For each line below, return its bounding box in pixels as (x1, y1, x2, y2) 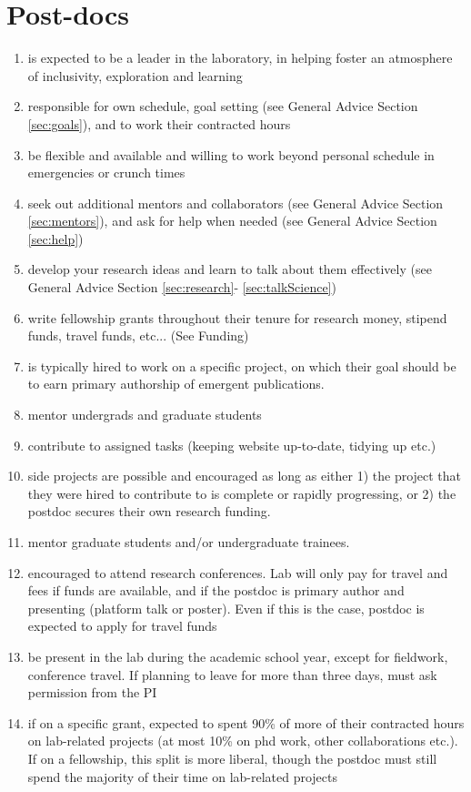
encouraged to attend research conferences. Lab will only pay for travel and (27, 563, 448, 582)
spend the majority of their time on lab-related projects (27, 767, 338, 786)
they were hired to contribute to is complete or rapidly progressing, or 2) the (27, 483, 456, 503)
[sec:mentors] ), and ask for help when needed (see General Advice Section (27, 211, 437, 230)
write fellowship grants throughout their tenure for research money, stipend (27, 308, 447, 327)
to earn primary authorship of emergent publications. (27, 374, 325, 393)
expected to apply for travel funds (27, 616, 217, 635)
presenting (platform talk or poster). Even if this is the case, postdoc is (27, 598, 425, 617)
